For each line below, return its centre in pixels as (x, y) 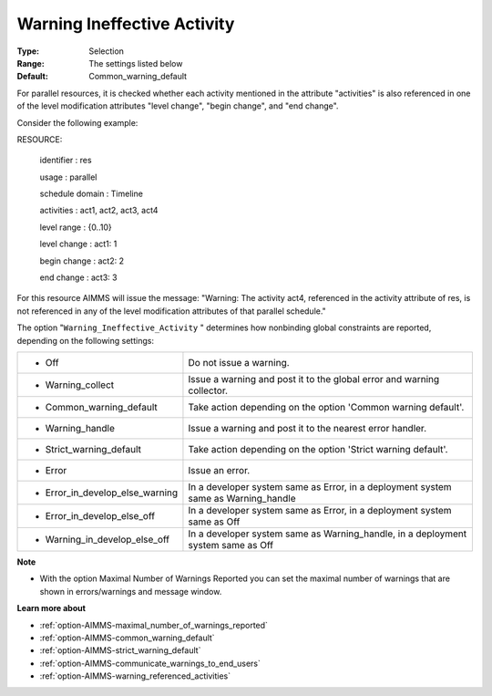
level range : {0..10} (76, 227)
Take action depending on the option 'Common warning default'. (326, 407)
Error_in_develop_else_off (100, 515)
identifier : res (66, 161)
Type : (28, 51)
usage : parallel (68, 177)
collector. (208, 390)
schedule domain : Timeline (91, 194)
